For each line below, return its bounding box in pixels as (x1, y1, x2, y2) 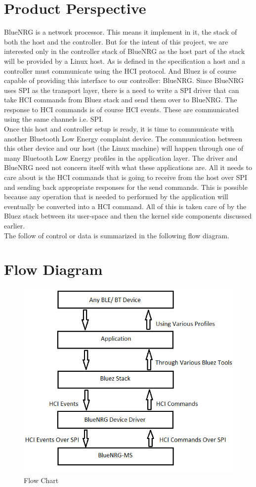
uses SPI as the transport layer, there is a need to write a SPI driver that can (4, 85, 239, 95)
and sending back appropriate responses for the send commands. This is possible (4, 181, 248, 192)
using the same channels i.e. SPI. (4, 114, 104, 124)
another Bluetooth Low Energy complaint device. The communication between (4, 133, 243, 143)
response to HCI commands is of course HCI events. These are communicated (4, 104, 239, 114)
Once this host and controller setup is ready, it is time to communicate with (4, 124, 234, 134)
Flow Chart (24, 475, 59, 486)
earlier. (4, 221, 25, 230)
